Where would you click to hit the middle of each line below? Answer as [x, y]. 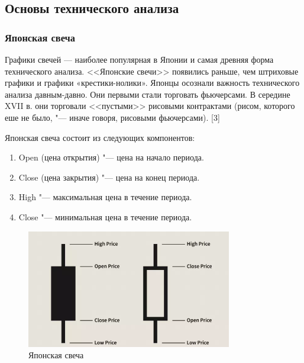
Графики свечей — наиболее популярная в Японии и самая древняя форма [139, 59]
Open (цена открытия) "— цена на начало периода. [111, 157]
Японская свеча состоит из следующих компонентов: [100, 137]
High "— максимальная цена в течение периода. [105, 197]
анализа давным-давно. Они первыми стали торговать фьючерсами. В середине [148, 94]
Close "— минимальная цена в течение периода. [105, 216]
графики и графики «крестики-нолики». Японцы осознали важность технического [152, 83]
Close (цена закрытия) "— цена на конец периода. [109, 177]
